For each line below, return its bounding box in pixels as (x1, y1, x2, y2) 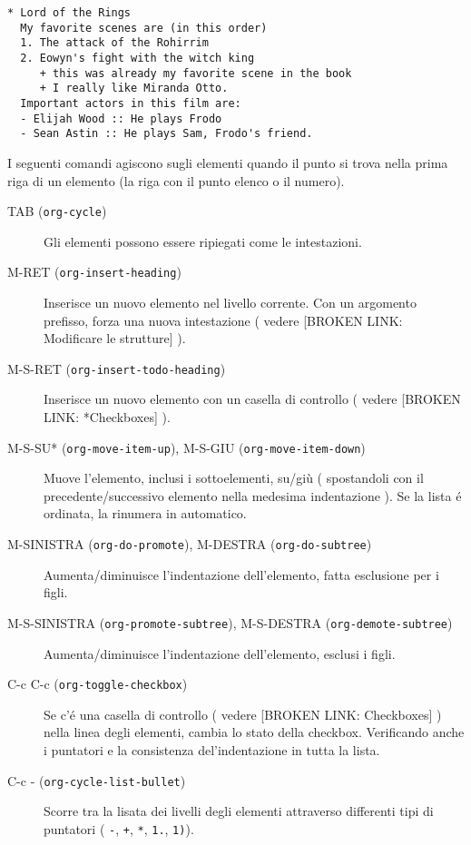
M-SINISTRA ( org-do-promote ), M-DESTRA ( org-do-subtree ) (7, 535, 372, 554)
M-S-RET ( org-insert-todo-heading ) (7, 359, 226, 378)
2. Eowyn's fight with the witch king (20, 51, 255, 64)
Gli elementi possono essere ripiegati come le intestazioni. (44, 231, 362, 251)
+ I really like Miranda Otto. (39, 82, 229, 95)
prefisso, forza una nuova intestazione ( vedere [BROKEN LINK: (44, 310, 403, 329)
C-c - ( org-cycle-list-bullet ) (7, 771, 186, 790)
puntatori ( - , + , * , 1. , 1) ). (44, 819, 194, 838)
